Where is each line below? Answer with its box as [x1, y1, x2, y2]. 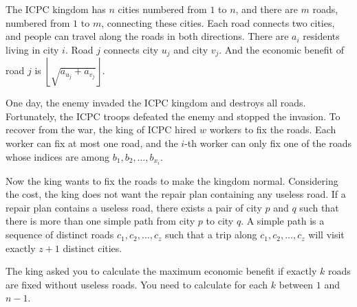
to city [206, 214, 234, 228]
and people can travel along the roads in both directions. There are [6, 29, 289, 43]
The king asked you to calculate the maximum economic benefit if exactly [6, 264, 317, 278]
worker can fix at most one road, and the [6, 136, 178, 150]
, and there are [235, 2, 298, 16]
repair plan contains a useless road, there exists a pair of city [6, 200, 262, 214]
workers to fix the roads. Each [209, 122, 336, 137]
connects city [103, 42, 159, 56]
